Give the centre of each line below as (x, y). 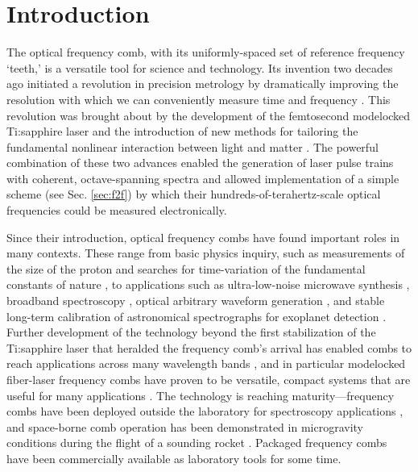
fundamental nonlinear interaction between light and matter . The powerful (192, 146)
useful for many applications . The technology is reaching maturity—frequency (201, 395)
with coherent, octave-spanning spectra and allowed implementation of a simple (203, 178)
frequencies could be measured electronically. (117, 210)
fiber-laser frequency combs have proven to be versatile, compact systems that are (209, 379)
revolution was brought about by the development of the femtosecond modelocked (209, 115)
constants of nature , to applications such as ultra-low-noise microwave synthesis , (208, 284)
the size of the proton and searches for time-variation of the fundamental (186, 268)
